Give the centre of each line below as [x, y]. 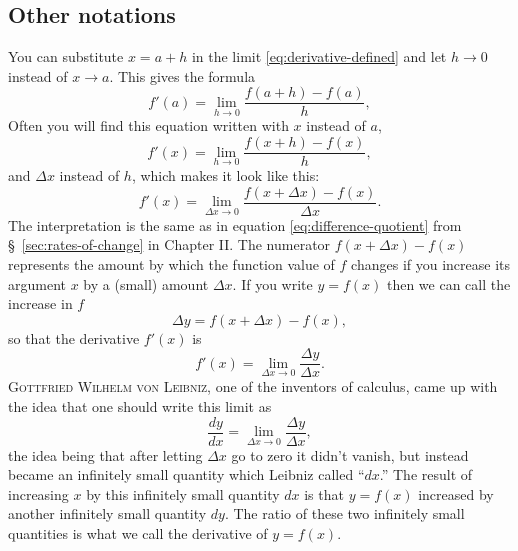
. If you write [272, 283]
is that [324, 493]
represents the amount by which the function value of [171, 263]
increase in [40, 303]
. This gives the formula [182, 75]
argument [37, 283]
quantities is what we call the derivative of [138, 533]
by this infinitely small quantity [183, 493]
